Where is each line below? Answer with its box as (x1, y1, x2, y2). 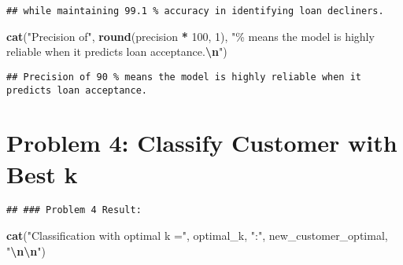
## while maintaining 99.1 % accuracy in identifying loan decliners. (6, 6, 384, 17)
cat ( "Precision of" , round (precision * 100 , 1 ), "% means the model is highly (6, 28, 375, 44)
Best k (6, 157, 78, 190)
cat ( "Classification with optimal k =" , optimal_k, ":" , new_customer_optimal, (6, 227, 388, 244)
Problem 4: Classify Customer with (6, 127, 397, 159)
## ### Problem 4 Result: (6, 204, 142, 216)
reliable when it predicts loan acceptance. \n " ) (6, 43, 227, 60)
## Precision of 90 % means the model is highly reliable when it (6, 71, 362, 83)
